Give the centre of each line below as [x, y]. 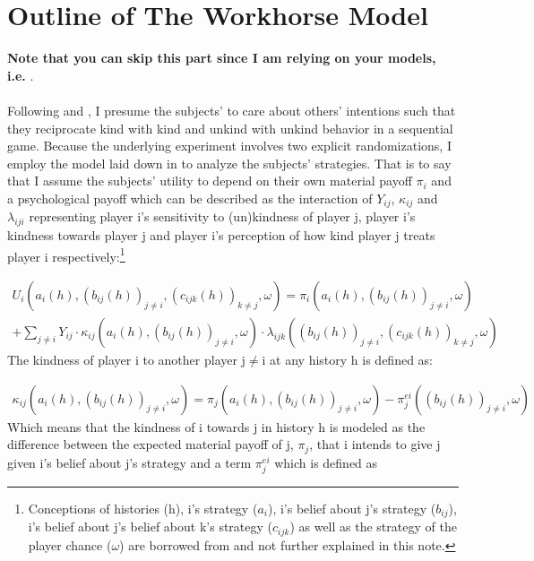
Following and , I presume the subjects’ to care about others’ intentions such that [232, 110]
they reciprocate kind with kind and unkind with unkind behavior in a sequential [230, 128]
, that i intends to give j [375, 444]
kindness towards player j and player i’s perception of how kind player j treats [221, 235]
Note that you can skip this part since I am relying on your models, [222, 58]
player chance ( [70, 544]
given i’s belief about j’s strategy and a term [129, 462]
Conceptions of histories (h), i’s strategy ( [143, 508]
